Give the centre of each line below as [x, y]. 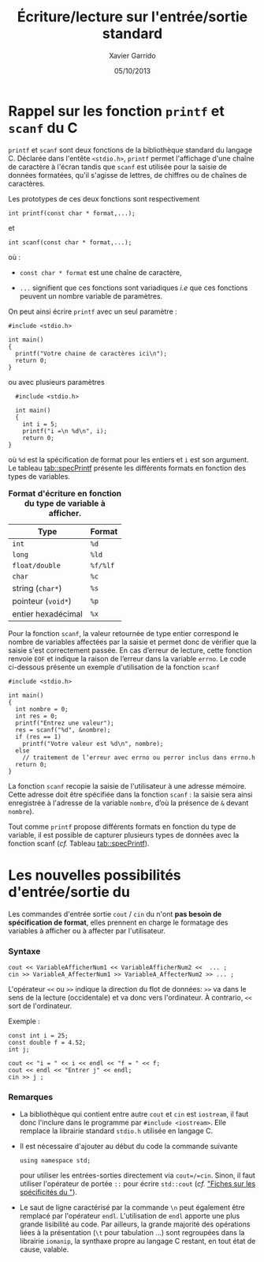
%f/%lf [102, 565]
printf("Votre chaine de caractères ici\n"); [91, 353]
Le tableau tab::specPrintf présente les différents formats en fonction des [127, 468]
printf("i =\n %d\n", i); [65, 431]
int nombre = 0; [42, 709]
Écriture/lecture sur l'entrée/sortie [132, 17]
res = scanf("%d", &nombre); [63, 730]
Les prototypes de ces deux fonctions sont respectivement [104, 198]
